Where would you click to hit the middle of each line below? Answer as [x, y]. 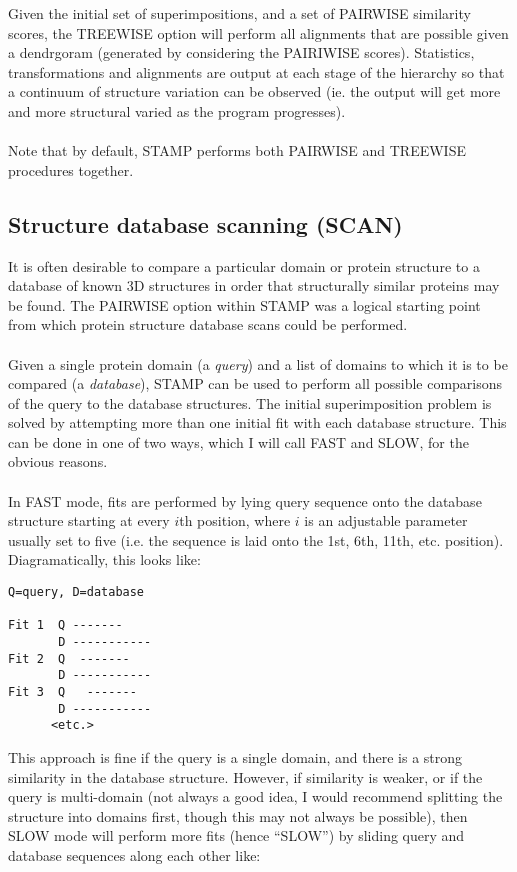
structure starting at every [89, 520]
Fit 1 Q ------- [65, 625]
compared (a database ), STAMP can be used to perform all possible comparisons [255, 383]
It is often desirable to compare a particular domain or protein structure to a [244, 265]
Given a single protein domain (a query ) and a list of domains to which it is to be [258, 363]
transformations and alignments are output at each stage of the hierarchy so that [256, 71]
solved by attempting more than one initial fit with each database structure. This [257, 422]
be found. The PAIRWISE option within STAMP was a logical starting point [244, 304]
